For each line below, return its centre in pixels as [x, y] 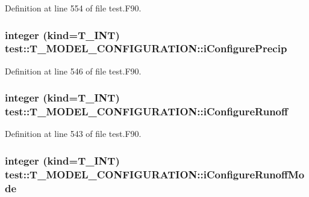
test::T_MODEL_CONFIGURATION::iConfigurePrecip [146, 48]
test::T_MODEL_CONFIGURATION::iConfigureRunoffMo [155, 174]
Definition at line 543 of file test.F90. [73, 134]
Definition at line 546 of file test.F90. [73, 71]
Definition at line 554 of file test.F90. [73, 8]
